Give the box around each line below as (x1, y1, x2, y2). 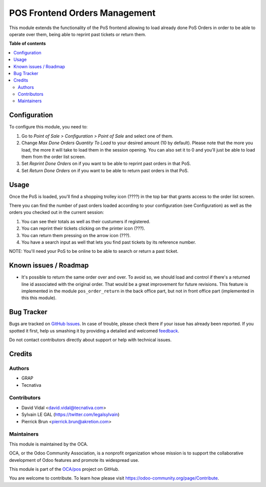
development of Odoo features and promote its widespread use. (9, 457, 139, 463)
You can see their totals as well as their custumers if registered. (21, 218, 150, 224)
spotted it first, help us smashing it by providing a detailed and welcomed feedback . (9, 327, 180, 333)
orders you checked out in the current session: (9, 209, 104, 215)
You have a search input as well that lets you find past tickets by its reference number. (21, 239, 197, 245)
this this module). (21, 295, 57, 301)
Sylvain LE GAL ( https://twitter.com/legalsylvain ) (21, 411, 120, 417)
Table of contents (9, 41, 46, 46)
